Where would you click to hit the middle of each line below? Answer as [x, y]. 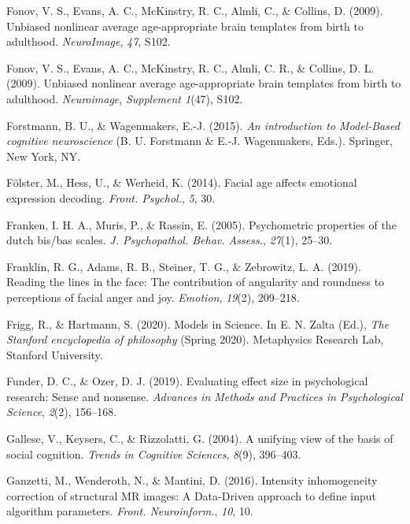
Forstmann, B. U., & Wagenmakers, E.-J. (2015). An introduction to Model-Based [203, 125]
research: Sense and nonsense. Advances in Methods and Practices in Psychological [205, 396]
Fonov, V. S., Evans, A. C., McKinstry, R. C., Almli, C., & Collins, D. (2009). [195, 10]
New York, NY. [44, 156]
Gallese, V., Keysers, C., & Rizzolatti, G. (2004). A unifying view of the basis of [200, 439]
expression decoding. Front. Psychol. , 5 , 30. [111, 197]
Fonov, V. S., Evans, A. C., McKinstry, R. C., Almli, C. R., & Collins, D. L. [190, 67]
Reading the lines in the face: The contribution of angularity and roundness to [196, 282]
